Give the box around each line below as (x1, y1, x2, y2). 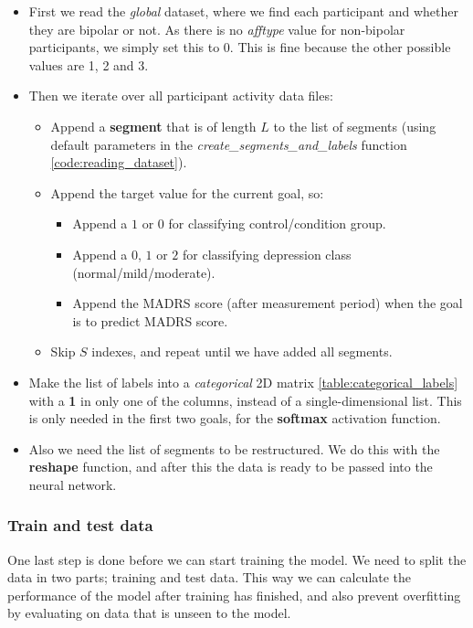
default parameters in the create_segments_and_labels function (50, 134, 407, 154)
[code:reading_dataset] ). (50, 153, 187, 172)
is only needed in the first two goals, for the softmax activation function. (28, 409, 441, 428)
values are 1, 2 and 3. (28, 55, 149, 74)
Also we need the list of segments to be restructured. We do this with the (28, 439, 440, 458)
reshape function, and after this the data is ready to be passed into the (28, 457, 433, 476)
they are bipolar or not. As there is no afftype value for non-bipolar (28, 19, 405, 38)
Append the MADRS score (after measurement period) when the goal (72, 293, 463, 313)
